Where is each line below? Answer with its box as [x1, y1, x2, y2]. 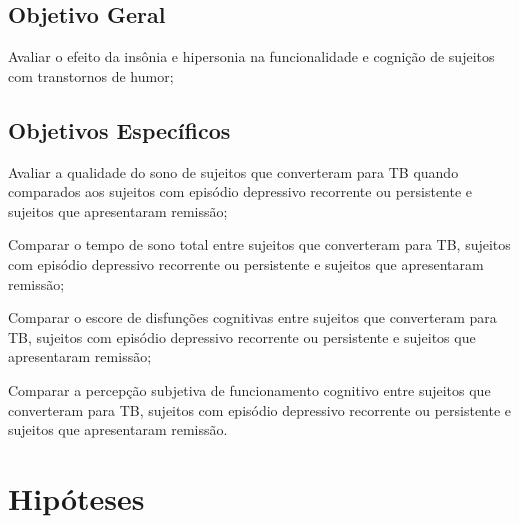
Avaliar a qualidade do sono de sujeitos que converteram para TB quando [8, 161, 459, 182]
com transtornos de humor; [8, 65, 174, 86]
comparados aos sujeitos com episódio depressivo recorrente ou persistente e [8, 181, 473, 202]
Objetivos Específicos [8, 114, 231, 145]
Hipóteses [8, 477, 145, 518]
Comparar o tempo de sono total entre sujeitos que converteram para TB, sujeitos [8, 234, 511, 255]
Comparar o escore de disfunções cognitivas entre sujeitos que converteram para [8, 307, 497, 328]
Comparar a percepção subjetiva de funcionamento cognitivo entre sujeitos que [8, 379, 491, 400]
